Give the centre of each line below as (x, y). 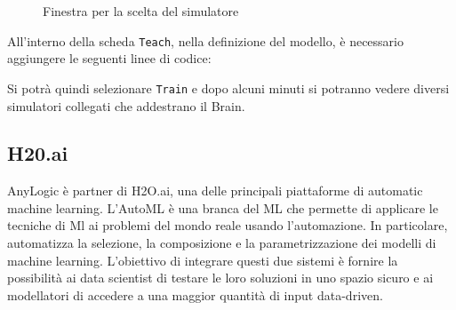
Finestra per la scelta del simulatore (141, 11)
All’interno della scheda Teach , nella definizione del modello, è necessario (205, 40)
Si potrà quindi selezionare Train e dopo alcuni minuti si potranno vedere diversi (228, 87)
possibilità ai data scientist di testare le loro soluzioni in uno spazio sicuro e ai (220, 278)
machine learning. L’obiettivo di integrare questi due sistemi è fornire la (203, 260)
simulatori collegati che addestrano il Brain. (126, 105)
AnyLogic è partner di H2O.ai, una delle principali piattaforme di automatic (215, 191)
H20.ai (38, 153)
